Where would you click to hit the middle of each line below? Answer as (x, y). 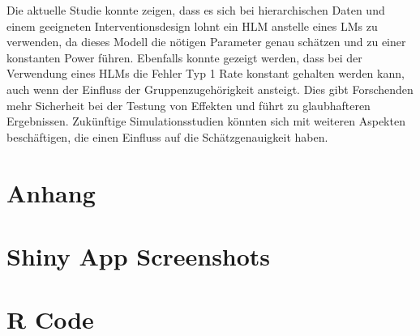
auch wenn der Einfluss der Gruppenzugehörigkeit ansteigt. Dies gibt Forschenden (210, 89)
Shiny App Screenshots (139, 255)
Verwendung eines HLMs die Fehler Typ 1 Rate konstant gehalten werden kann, (206, 73)
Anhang (51, 192)
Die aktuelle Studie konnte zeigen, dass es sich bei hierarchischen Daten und (196, 10)
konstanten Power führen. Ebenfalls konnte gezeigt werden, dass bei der (184, 57)
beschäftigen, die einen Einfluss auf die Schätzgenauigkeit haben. (167, 136)
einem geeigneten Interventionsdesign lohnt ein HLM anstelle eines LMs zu (192, 26)
